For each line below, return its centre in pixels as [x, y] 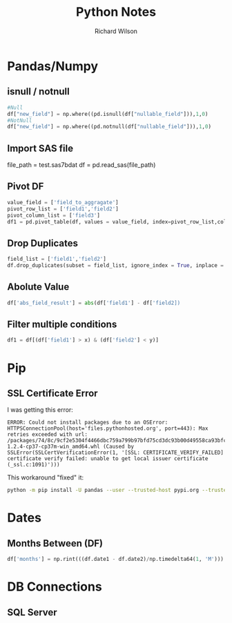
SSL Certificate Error [52, 393]
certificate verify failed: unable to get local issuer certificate [108, 459]
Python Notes [116, 12]
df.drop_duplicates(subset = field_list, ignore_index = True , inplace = [116, 266]
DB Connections [55, 587]
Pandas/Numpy [53, 66]
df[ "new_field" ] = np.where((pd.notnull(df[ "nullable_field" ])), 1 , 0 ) [109, 127]
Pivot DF [26, 187]
